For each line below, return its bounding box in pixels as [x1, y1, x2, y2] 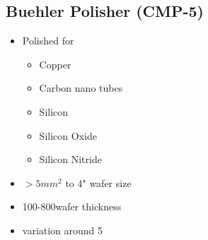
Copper [39, 56, 71, 71]
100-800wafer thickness [22, 199, 122, 214]
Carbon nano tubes [39, 80, 123, 95]
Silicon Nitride [39, 152, 102, 167]
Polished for [22, 33, 74, 48]
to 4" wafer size [65, 175, 132, 190]
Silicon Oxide [39, 128, 97, 143]
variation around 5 [22, 222, 103, 237]
